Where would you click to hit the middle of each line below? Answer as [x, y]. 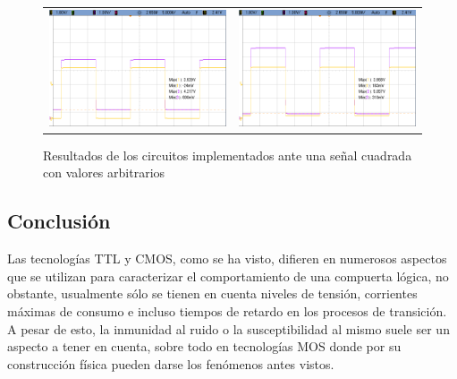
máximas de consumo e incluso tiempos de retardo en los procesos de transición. [227, 310]
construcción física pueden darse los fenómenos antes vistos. [171, 363]
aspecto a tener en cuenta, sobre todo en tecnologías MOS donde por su [204, 346]
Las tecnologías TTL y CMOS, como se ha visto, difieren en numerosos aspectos [227, 258]
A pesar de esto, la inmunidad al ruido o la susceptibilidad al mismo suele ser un [228, 328]
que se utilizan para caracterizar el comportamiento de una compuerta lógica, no [228, 276]
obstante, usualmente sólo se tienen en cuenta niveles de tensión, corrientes [212, 293]
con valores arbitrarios [104, 172]
